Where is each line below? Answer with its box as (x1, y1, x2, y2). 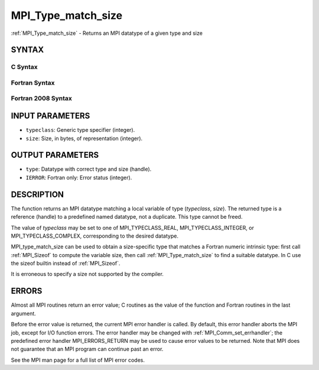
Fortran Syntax (11, 79, 55, 87)
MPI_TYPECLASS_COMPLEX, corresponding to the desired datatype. (11, 232, 178, 239)
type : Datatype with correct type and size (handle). (25, 165, 152, 173)
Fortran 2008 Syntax (11, 95, 72, 103)
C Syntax (11, 63, 38, 71)
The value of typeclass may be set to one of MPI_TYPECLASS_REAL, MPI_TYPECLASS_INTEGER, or (11, 224, 254, 231)
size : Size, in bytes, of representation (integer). (25, 135, 143, 142)
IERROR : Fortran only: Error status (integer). (25, 174, 132, 181)
